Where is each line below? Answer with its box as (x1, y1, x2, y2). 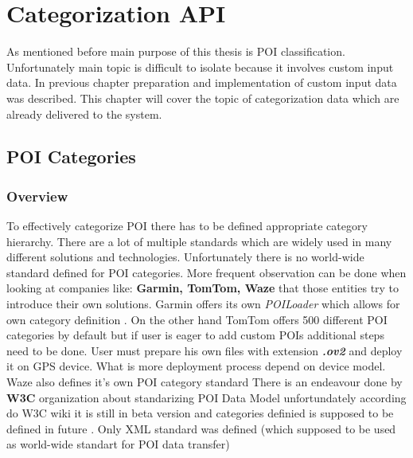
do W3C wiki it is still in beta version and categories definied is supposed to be (6, 405, 394, 421)
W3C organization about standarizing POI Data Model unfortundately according (6, 389, 407, 405)
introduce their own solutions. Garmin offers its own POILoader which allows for (6, 296, 400, 312)
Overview (6, 186, 68, 206)
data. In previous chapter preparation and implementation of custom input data (6, 74, 397, 91)
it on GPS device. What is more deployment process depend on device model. (6, 358, 386, 374)
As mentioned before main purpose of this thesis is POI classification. (6, 43, 345, 60)
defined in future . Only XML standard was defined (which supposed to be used (6, 420, 396, 436)
